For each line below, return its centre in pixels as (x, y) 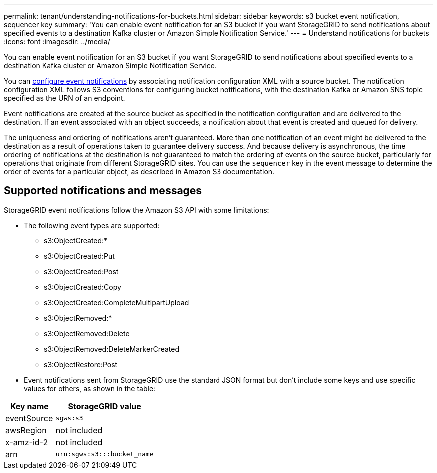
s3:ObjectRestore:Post (81, 364)
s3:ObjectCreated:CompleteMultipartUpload (116, 302)
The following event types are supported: (92, 225)
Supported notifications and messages (103, 191)
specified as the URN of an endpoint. (65, 98)
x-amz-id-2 (27, 442)
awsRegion (26, 430)
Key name (29, 406)
